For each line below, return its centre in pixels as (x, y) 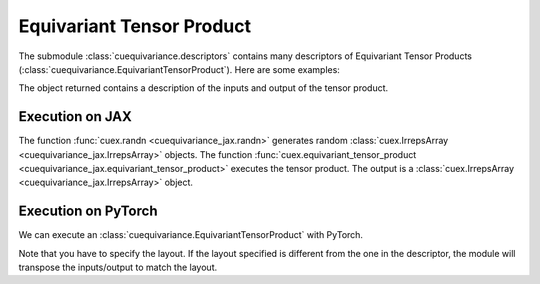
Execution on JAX (75, 116)
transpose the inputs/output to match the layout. (118, 267)
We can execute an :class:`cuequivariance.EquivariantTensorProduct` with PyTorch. (191, 235)
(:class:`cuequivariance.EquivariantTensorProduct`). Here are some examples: (179, 69)
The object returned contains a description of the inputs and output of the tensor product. (203, 88)
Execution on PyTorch (88, 211)
